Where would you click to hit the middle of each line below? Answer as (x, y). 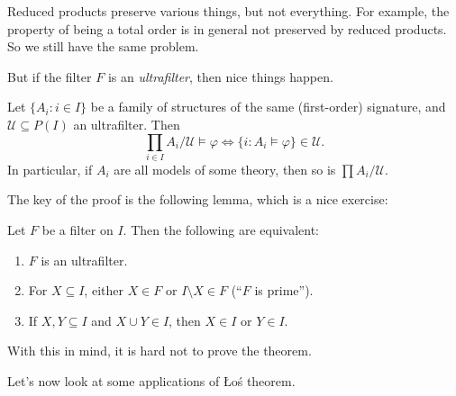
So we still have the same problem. (103, 46)
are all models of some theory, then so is (225, 169)
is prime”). (284, 290)
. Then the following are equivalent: (221, 230)
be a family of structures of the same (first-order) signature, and (268, 107)
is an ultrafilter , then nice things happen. (220, 76)
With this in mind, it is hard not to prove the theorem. (160, 351)
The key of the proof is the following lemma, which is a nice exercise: (198, 199)
